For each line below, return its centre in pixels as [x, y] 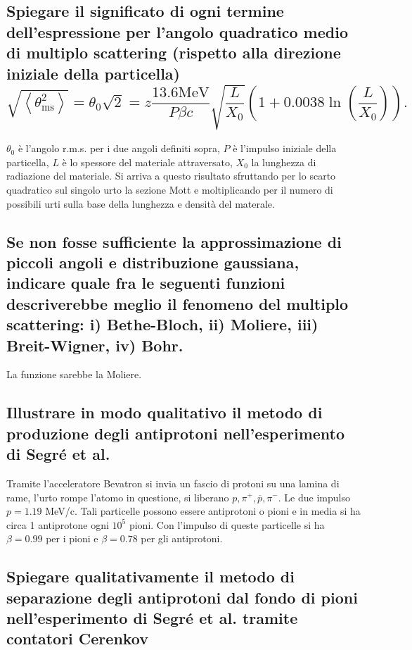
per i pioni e [72, 538]
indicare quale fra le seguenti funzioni [146, 283]
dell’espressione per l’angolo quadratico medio [178, 31]
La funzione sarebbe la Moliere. [74, 374]
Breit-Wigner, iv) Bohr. [95, 345]
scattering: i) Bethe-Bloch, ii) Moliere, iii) [162, 324]
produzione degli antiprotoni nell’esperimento [176, 433]
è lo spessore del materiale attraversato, [147, 162]
